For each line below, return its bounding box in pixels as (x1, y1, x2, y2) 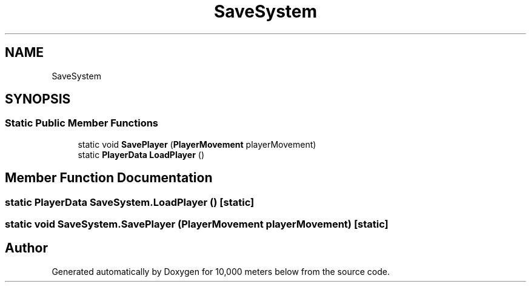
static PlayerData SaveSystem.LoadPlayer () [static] (5, 196, 255, 208)
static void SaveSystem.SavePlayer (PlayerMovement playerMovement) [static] (5, 218, 389, 231)
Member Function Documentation (5, 170, 213, 186)
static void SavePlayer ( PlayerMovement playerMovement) (78, 139, 316, 150)
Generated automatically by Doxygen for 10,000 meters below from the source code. (52, 266, 390, 277)
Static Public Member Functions (5, 117, 159, 130)
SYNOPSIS (5, 91, 71, 107)
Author (5, 240, 48, 256)
